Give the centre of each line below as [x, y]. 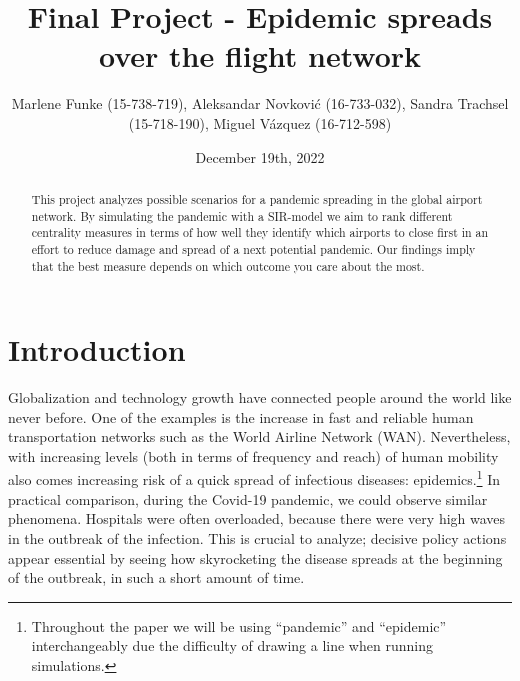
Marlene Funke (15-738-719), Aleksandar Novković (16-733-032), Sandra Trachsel [260, 103]
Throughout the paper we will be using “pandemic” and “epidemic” [239, 625]
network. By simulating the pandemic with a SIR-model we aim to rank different [242, 215]
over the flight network [260, 55]
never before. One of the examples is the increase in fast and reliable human [241, 416]
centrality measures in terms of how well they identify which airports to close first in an [260, 232]
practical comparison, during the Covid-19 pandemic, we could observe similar [248, 498]
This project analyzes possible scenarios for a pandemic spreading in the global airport [257, 198]
